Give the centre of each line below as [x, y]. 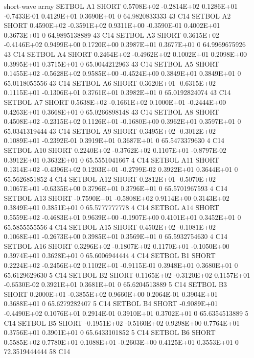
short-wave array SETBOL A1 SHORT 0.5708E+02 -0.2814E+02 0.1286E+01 [121, 6]
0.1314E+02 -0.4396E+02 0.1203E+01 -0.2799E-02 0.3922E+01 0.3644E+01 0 [121, 169]
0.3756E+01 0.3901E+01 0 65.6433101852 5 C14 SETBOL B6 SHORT [110, 332]
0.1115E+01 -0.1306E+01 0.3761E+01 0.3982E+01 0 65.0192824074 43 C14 [117, 92]
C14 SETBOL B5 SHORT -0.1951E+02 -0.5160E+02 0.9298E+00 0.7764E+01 [122, 322]
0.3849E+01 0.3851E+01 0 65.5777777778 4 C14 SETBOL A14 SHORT [112, 207]
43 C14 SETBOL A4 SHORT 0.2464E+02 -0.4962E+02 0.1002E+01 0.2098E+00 [126, 54]
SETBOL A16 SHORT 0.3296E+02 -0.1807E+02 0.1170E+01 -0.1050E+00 [117, 246]
